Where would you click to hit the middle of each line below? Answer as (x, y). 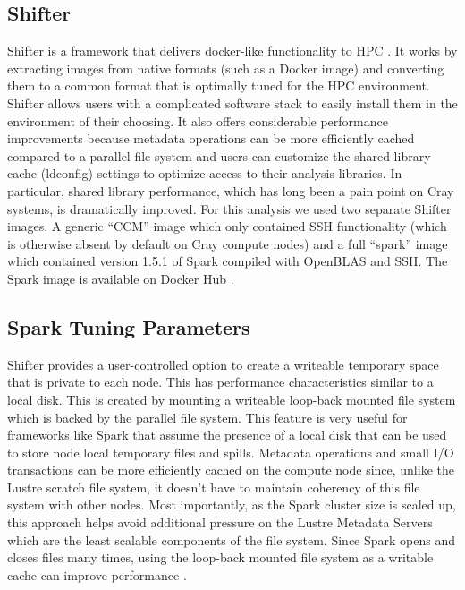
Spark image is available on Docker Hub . (121, 278)
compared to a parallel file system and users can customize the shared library (219, 155)
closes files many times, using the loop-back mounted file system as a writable (220, 557)
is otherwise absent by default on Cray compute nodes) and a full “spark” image (228, 243)
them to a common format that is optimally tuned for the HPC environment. (219, 86)
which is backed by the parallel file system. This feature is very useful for (207, 417)
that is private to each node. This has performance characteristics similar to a (220, 382)
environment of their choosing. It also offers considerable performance (198, 120)
